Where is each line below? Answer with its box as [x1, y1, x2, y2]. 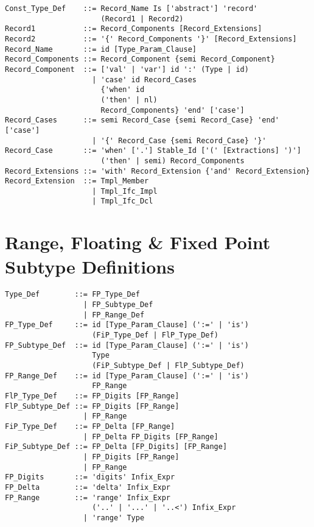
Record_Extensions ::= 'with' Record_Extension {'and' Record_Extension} [5, 166, 310, 175]
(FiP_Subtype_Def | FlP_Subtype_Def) [92, 361, 245, 370]
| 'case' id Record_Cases [92, 75, 197, 84]
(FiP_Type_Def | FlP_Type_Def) [92, 331, 218, 340]
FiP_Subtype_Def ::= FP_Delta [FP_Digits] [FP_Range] [5, 442, 228, 451]
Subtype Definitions [5, 253, 175, 278]
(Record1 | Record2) [100, 14, 184, 23]
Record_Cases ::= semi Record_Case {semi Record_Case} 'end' [5, 116, 280, 125]
